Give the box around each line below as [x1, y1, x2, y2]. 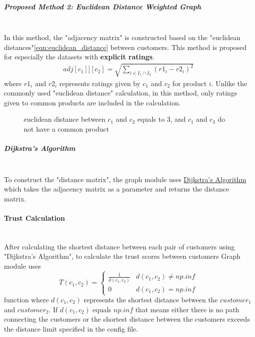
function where [4, 294, 49, 304]
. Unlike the [211, 78, 247, 88]
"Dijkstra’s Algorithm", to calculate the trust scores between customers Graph [4, 251, 241, 261]
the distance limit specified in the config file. [4, 323, 138, 334]
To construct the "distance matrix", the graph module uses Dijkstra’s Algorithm [4, 174, 247, 184]
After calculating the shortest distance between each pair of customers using [4, 241, 235, 251]
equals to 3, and [137, 114, 186, 124]
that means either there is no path [135, 304, 240, 314]
